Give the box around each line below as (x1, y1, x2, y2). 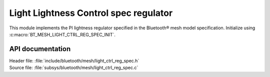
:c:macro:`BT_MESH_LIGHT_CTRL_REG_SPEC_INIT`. (9, 31, 116, 37)
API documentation (9, 45, 71, 53)
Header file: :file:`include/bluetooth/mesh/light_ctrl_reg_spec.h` (9, 58, 139, 64)
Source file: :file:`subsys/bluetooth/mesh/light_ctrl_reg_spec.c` (9, 65, 138, 71)
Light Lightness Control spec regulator (9, 7, 173, 18)
